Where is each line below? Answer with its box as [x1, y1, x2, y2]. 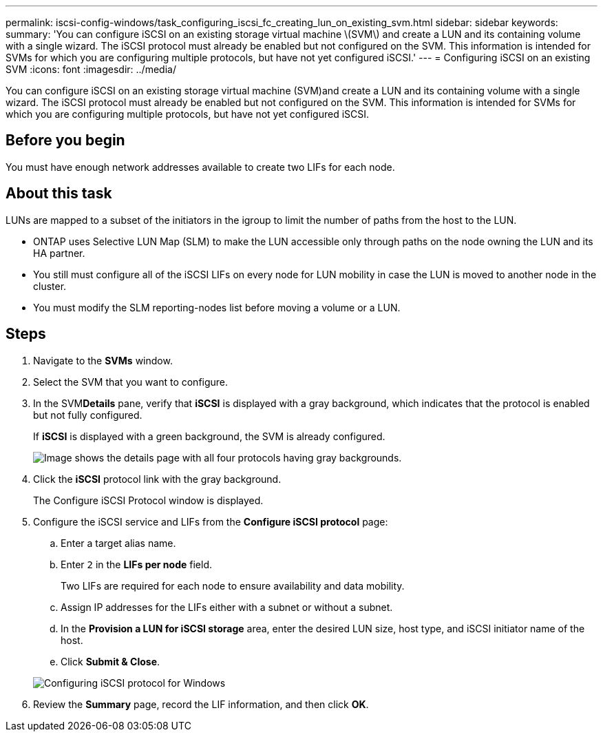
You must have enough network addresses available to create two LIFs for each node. [6, 160, 395, 173]
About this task [6, 185, 112, 203]
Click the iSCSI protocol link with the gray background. [33, 473, 282, 485]
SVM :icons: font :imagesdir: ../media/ [6, 63, 176, 75]
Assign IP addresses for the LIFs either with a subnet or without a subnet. [61, 601, 393, 613]
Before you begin [6, 132, 125, 149]
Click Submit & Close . [61, 655, 160, 667]
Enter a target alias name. [61, 537, 176, 549]
